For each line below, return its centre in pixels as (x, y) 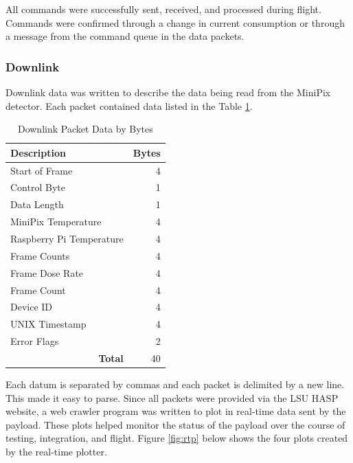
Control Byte (38, 187)
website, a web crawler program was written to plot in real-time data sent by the (176, 411)
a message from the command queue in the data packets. (125, 36)
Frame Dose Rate (47, 272)
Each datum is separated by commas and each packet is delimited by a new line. (175, 384)
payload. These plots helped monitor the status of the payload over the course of (175, 424)
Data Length (37, 204)
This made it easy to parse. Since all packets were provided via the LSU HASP (172, 397)
